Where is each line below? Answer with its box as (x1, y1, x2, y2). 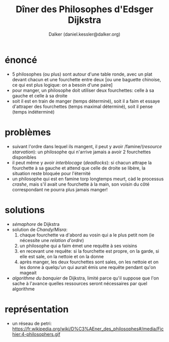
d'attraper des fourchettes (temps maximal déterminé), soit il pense (12, 103, 153, 110)
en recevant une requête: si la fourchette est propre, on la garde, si (19, 248, 159, 254)
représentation (5, 303, 69, 315)
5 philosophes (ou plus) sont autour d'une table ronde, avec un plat (12, 71, 153, 77)
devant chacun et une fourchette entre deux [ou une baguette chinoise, (12, 76, 161, 82)
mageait (19, 269, 37, 276)
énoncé (5, 54, 37, 65)
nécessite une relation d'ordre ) (19, 237, 85, 243)
